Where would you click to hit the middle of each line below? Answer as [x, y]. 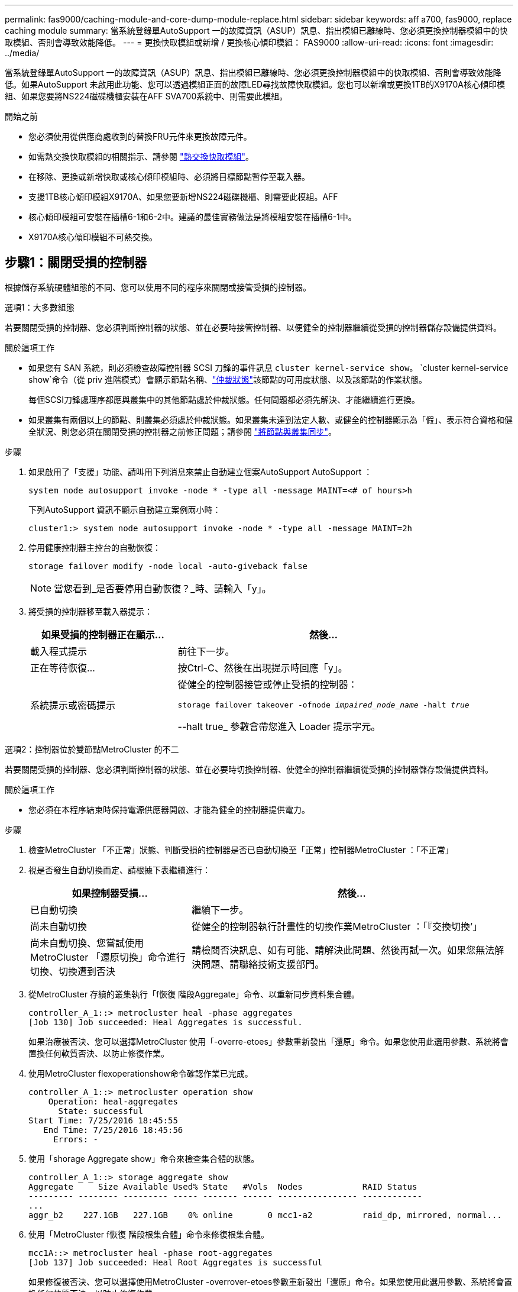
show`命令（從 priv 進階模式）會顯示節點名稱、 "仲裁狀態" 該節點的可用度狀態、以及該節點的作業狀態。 [228, 379]
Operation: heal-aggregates [113, 1101]
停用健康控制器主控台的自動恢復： [95, 547]
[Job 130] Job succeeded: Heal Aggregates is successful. [166, 1022]
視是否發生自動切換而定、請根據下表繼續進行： [119, 870]
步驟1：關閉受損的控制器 [76, 263]
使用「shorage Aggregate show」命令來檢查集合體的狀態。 [144, 1158]
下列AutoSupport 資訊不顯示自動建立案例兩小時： [125, 509]
